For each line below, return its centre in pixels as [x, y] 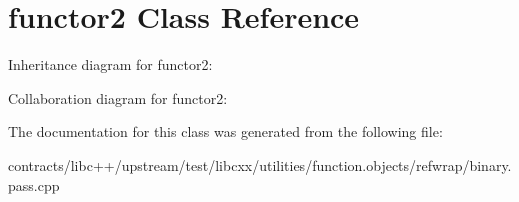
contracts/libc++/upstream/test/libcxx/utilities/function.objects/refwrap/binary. [260, 164]
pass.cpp [34, 184]
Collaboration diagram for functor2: [118, 97]
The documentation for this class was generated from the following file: [225, 131]
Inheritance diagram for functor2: [110, 64]
